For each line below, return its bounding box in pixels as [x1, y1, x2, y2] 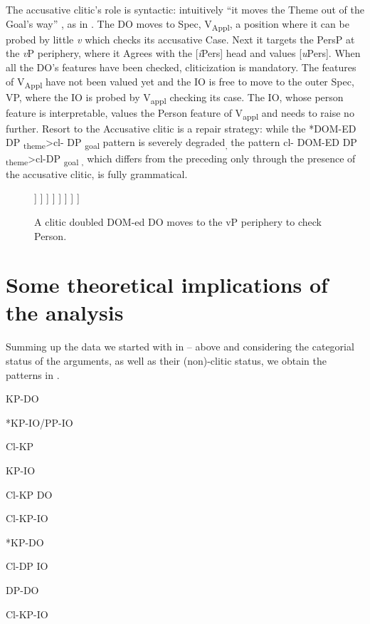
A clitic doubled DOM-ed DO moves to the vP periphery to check [34, 214, 322, 229]
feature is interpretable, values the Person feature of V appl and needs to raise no [6, 105, 354, 122]
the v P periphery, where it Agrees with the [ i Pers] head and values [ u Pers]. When [6, 46, 361, 61]
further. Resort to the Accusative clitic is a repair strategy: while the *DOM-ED [6, 120, 356, 135]
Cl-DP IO [6, 558, 48, 573]
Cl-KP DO [6, 487, 53, 501]
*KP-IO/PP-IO [6, 415, 73, 430]
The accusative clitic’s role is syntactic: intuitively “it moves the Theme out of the [6, 2, 364, 16]
